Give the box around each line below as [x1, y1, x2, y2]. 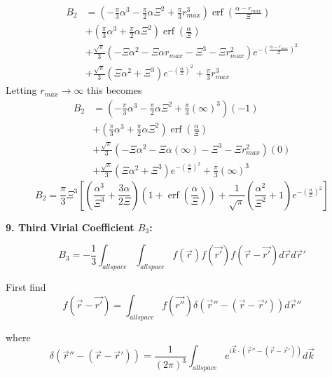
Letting [6, 83, 37, 97]
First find [6, 280, 46, 294]
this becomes [87, 83, 142, 97]
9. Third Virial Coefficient [6, 219, 134, 234]
